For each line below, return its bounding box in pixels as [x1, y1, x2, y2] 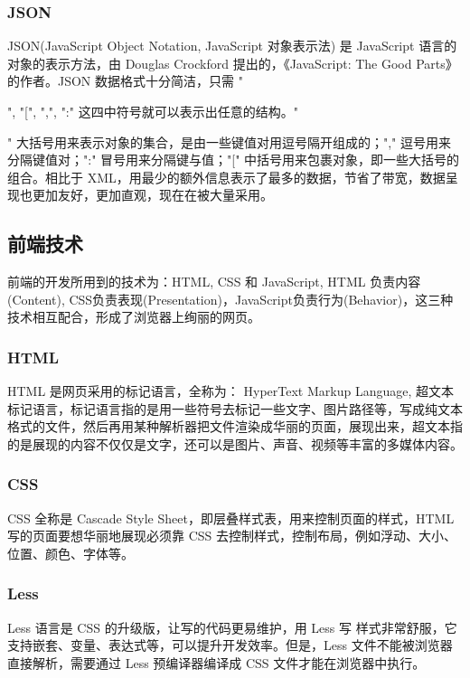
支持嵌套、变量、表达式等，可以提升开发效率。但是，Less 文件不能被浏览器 [7, 636, 453, 654]
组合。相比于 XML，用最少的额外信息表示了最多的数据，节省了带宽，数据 [7, 167, 446, 186]
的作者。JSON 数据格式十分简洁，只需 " [7, 71, 243, 90]
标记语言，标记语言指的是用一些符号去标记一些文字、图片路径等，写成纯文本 [7, 399, 463, 418]
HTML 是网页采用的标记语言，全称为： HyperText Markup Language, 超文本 [7, 381, 454, 400]
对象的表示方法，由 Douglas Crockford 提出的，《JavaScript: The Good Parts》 [7, 53, 458, 72]
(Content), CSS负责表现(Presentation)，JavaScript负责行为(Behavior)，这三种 [7, 289, 454, 308]
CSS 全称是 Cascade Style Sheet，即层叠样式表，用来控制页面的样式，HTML [7, 508, 455, 527]
